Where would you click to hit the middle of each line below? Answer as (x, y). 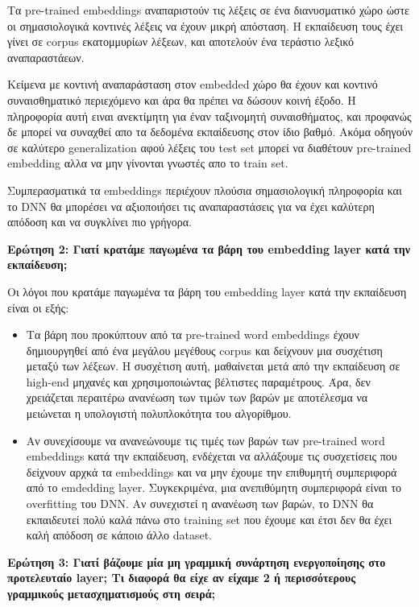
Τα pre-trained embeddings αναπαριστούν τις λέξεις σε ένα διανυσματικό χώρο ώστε (208, 10)
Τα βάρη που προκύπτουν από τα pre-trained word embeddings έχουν (193, 334)
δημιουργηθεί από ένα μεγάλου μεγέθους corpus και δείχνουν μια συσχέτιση (204, 350)
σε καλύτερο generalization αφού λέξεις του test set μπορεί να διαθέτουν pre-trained (209, 147)
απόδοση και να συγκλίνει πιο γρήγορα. (100, 222)
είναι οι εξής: (38, 307)
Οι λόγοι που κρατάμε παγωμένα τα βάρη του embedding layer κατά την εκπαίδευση (207, 291)
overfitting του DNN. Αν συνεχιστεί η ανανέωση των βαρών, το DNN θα (200, 504)
